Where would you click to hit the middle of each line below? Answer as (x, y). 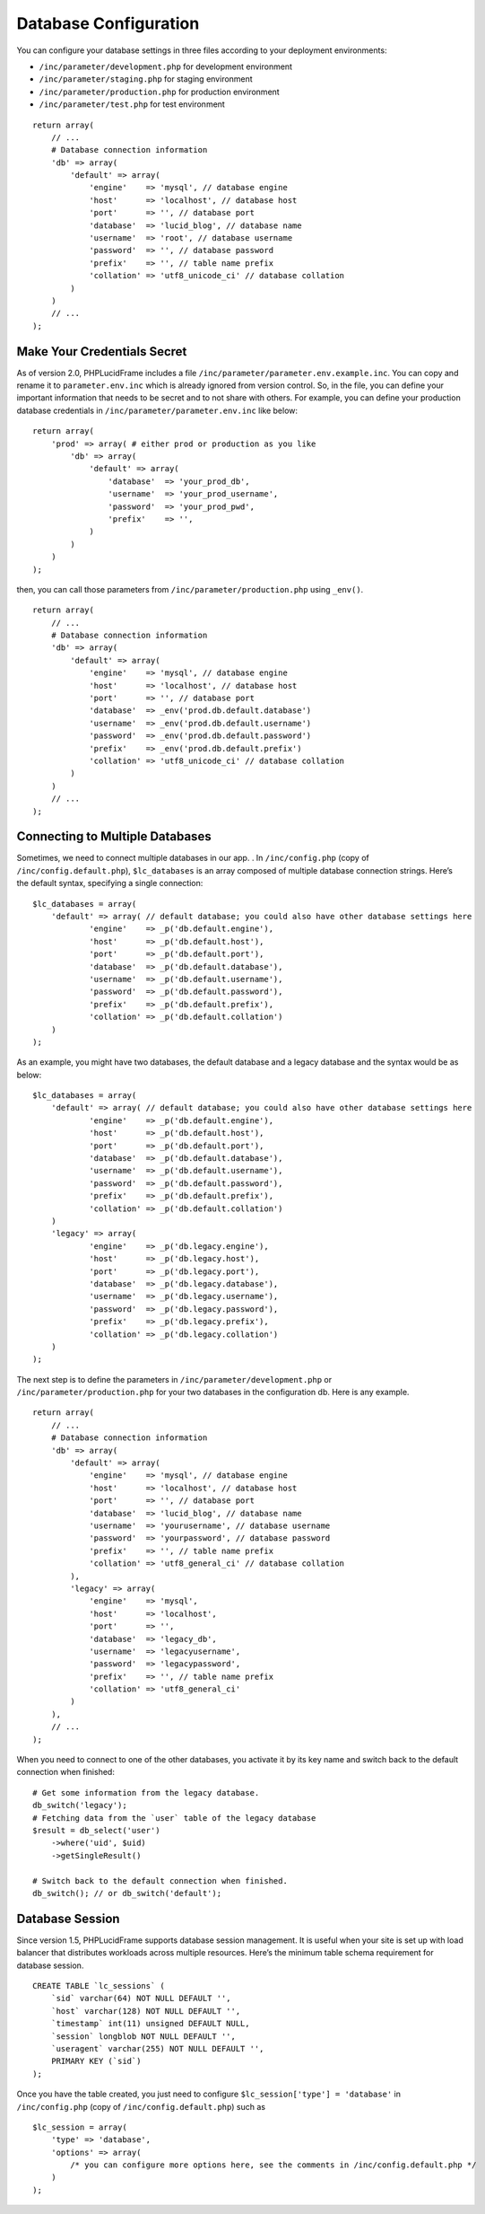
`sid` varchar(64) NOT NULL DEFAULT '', (141, 1999)
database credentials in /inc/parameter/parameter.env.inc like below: (157, 410)
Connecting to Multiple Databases (114, 836)
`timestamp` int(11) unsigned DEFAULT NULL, (150, 2024)
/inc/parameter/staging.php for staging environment (146, 79)
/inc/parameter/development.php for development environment (166, 66)
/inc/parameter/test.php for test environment (132, 104)
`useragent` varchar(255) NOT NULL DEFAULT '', (157, 2048)
